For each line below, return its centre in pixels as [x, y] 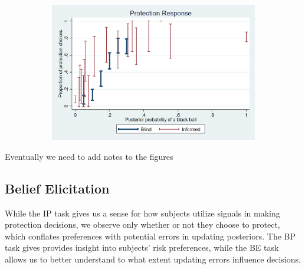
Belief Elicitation [57, 188]
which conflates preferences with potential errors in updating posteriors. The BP [150, 236]
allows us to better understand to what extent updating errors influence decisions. [153, 259]
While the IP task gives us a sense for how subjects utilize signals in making [142, 213]
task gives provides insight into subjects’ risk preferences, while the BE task [142, 247]
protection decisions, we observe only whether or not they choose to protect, [142, 224]
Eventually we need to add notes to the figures [89, 156]
